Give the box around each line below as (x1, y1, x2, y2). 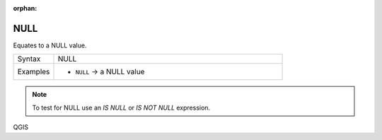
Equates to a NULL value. (13, 41, 87, 49)
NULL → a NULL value (75, 67, 145, 77)
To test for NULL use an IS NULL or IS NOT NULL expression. (32, 103, 211, 112)
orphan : (13, 4, 37, 12)
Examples (17, 67, 50, 77)
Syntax (17, 54, 41, 64)
